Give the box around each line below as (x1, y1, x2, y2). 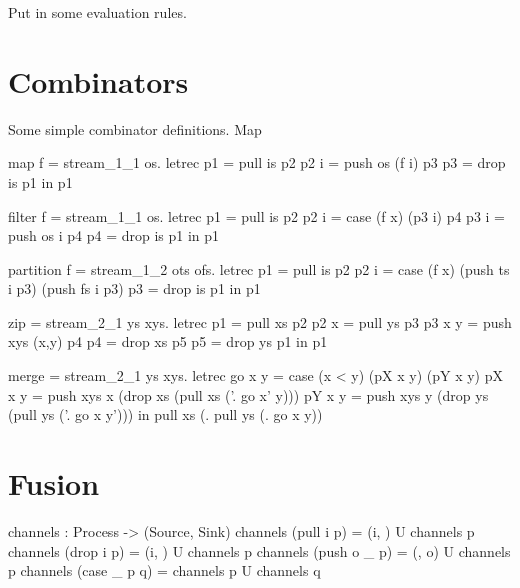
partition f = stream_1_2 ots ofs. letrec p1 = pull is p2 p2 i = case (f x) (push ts (8, 258, 510, 279)
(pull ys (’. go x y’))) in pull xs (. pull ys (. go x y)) (8, 404, 323, 425)
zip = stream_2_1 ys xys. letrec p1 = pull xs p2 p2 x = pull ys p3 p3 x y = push (8, 311, 512, 332)
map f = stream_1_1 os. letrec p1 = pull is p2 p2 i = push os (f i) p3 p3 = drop (8, 152, 506, 173)
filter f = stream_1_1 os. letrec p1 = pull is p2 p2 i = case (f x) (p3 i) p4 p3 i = (8, 205, 505, 226)
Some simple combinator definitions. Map (8, 118, 262, 139)
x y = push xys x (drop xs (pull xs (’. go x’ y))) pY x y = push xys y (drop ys (8, 384, 489, 405)
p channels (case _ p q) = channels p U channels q (8, 560, 321, 581)
